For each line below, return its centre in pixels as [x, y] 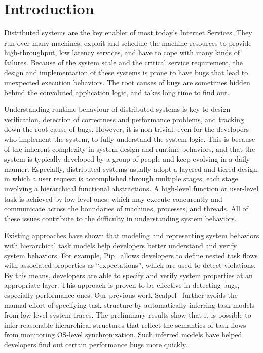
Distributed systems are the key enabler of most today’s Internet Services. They [128, 33]
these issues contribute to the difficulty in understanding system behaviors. [120, 218]
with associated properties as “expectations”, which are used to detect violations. [130, 265]
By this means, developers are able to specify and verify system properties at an [128, 275]
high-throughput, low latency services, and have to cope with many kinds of [122, 52]
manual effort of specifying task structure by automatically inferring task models [129, 305]
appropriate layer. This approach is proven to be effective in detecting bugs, [122, 285]
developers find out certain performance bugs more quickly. [96, 344]
